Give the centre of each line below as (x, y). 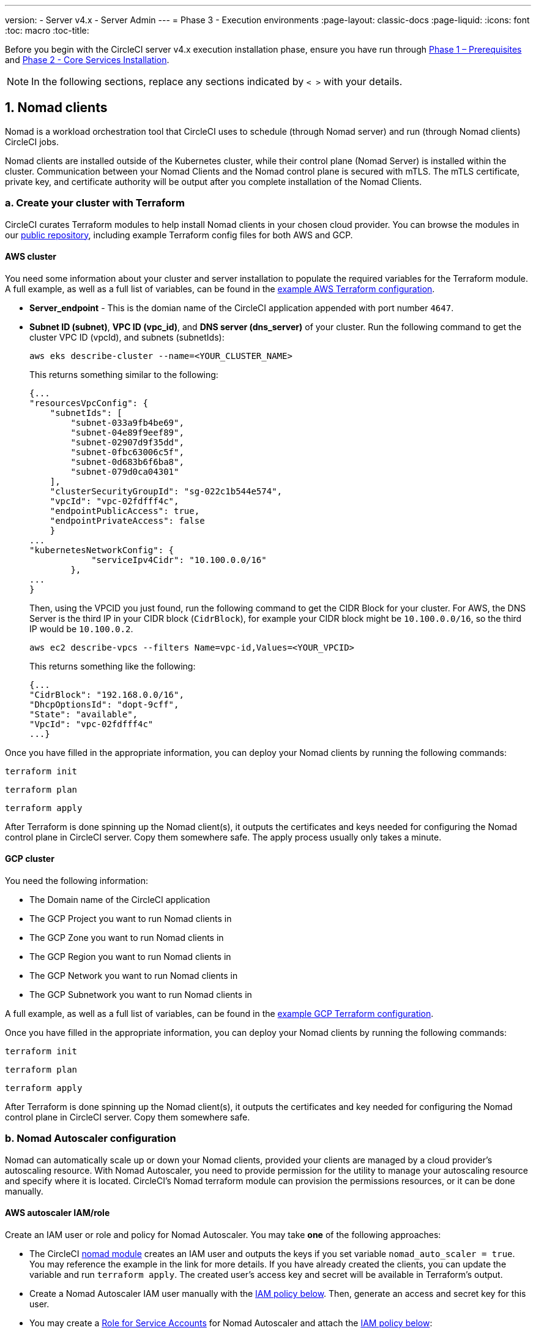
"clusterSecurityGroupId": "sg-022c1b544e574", (166, 491)
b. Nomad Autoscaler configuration (91, 1139)
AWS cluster (31, 257)
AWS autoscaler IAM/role (58, 1213)
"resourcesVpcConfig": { (89, 403)
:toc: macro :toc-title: (47, 30)
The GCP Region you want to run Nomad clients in (130, 957)
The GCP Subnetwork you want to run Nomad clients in (141, 995)
